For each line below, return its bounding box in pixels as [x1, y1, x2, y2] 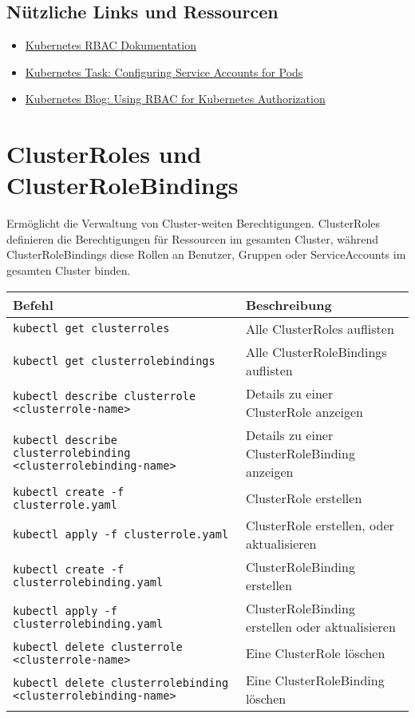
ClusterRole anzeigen [245, 402, 363, 421]
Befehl [13, 295, 53, 314]
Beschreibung [245, 295, 332, 314]
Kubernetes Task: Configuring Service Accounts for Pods [25, 63, 303, 80]
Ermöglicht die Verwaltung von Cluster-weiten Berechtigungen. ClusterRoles [6, 215, 381, 232]
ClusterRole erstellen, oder [245, 515, 394, 534]
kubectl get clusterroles [13, 322, 170, 335]
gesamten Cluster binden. [6, 262, 131, 279]
